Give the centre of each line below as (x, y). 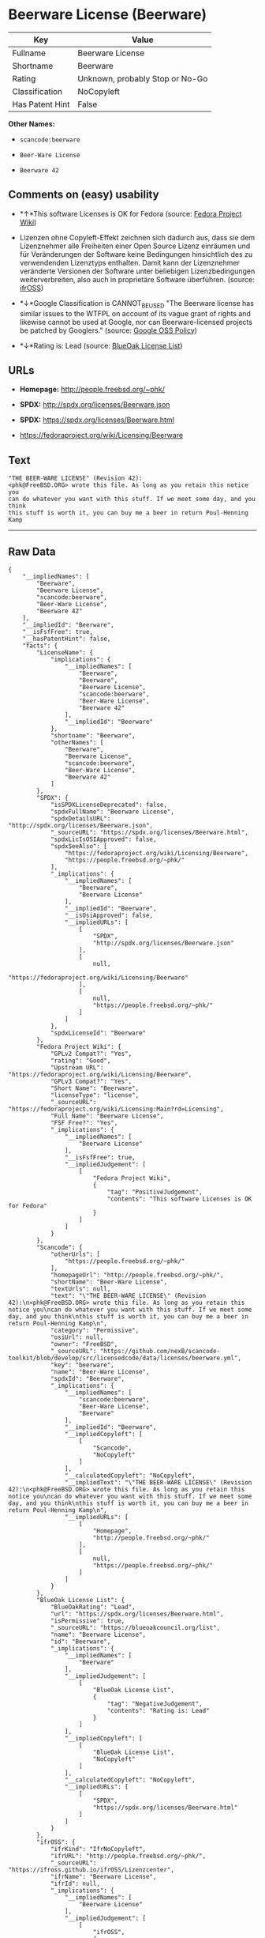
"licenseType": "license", (95, 1095)
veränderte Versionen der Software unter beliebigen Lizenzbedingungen (137, 271)
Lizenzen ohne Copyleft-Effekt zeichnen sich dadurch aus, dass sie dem (137, 237)
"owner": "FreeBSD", (84, 1344)
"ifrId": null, (75, 1883)
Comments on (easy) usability (84, 195)
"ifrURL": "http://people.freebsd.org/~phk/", (128, 1856)
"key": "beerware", (82, 1365)
